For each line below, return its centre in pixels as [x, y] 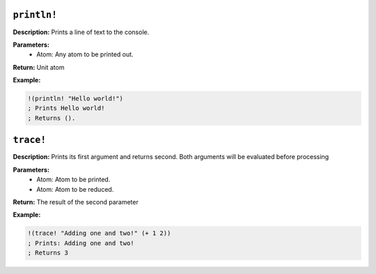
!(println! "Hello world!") [75, 99]
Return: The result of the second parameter [76, 201]
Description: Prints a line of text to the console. [81, 32]
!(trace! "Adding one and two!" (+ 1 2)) [99, 233]
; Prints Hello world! [66, 108]
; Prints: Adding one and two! [81, 243]
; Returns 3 [48, 253]
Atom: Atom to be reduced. [75, 189]
